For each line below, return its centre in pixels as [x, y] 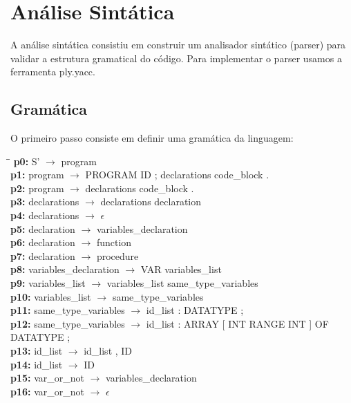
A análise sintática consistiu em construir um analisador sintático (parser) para [178, 45]
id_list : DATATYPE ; [195, 310]
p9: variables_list [48, 283]
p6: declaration [43, 242]
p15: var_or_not [47, 378]
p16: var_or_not [47, 391]
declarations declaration [151, 201]
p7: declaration [43, 255]
